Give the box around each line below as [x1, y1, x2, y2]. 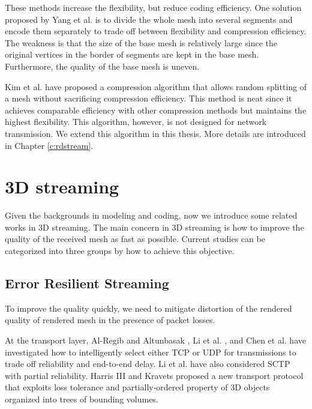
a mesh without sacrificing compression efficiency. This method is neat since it [5, 92, 292, 105]
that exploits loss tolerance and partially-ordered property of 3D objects [5, 381, 270, 393]
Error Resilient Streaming [5, 274, 169, 292]
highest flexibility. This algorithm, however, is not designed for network [5, 115, 267, 128]
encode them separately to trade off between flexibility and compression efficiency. [5, 25, 307, 37]
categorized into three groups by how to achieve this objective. [5, 244, 235, 257]
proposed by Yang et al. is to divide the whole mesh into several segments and [5, 13, 293, 25]
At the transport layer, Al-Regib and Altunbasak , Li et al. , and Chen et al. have [5, 334, 306, 347]
